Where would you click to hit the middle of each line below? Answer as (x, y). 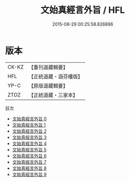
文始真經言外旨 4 (29, 143)
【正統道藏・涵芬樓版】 (55, 76)
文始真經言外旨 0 (29, 119)
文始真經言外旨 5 (29, 149)
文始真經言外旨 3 (29, 137)
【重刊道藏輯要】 (48, 67)
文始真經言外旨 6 (29, 156)
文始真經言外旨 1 (29, 125)
